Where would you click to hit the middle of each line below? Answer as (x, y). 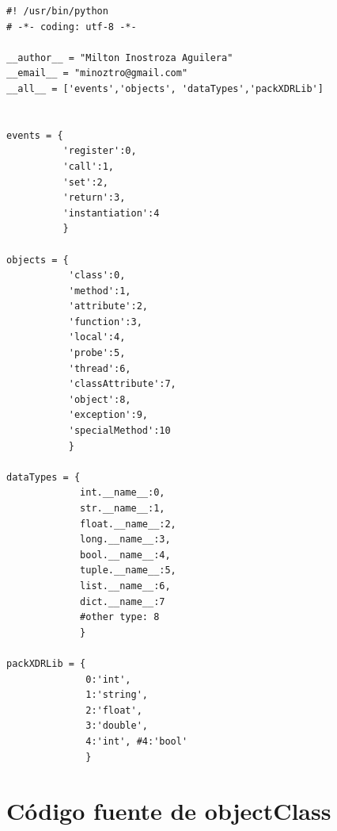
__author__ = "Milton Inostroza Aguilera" (120, 57)
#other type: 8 (120, 617)
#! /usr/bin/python (57, 11)
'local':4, (97, 337)
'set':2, (85, 182)
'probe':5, (97, 353)
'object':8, (100, 399)
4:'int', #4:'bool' (137, 741)
